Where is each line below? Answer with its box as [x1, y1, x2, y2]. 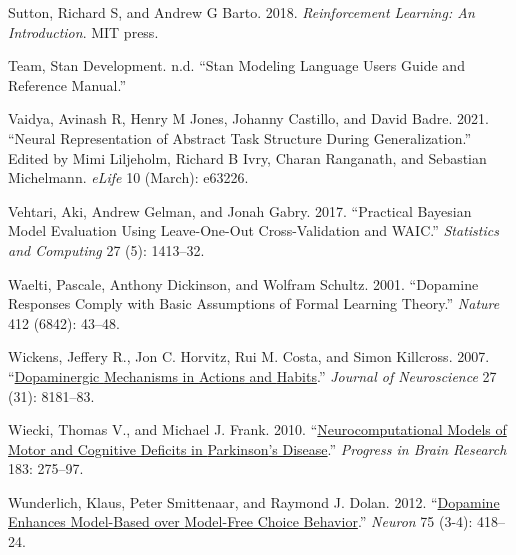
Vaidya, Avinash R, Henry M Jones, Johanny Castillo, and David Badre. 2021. [8, 108, 489, 129]
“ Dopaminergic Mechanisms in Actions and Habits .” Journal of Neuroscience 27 [8, 365, 497, 386]
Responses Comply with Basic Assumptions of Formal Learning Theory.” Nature [8, 293, 500, 314]
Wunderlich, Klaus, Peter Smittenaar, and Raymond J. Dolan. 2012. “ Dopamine [8, 491, 500, 512]
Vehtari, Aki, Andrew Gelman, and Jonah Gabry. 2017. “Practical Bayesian [8, 200, 472, 221]
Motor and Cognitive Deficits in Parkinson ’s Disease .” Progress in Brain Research [8, 438, 507, 459]
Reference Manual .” [8, 74, 127, 95]
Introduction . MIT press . [8, 21, 159, 42]
